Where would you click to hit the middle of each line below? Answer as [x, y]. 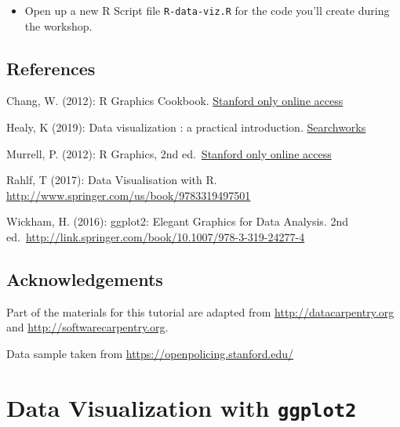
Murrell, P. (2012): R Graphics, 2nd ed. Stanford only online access [169, 153]
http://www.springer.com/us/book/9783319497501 [129, 195]
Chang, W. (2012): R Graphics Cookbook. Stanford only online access [175, 101]
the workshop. [58, 25]
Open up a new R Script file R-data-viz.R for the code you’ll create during [207, 10]
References [51, 68]
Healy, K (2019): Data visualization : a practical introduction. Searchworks [186, 127]
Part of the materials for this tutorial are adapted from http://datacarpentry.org [200, 311]
